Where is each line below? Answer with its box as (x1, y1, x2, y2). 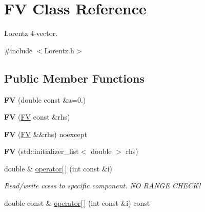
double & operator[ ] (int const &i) (4, 163, 112, 174)
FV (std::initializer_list (4, 146, 79, 157)
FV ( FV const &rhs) (4, 111, 70, 122)
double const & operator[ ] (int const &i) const (4, 198, 150, 208)
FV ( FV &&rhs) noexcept (4, 128, 87, 139)
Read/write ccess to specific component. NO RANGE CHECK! (4, 180, 200, 191)
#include (4, 45, 33, 55)
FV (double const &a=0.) (4, 94, 86, 105)
